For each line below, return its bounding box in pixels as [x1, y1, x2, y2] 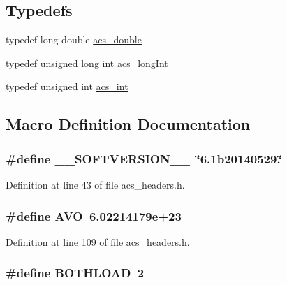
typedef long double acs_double [6, 32, 142, 47]
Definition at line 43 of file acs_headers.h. [6, 177, 185, 191]
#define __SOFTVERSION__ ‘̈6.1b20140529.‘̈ [6, 149, 283, 167]
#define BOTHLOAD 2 [6, 264, 145, 282]
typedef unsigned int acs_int [6, 79, 128, 94]
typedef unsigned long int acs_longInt [6, 55, 168, 70]
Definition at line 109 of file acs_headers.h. [6, 234, 190, 249]
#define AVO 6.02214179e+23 [6, 207, 182, 224]
